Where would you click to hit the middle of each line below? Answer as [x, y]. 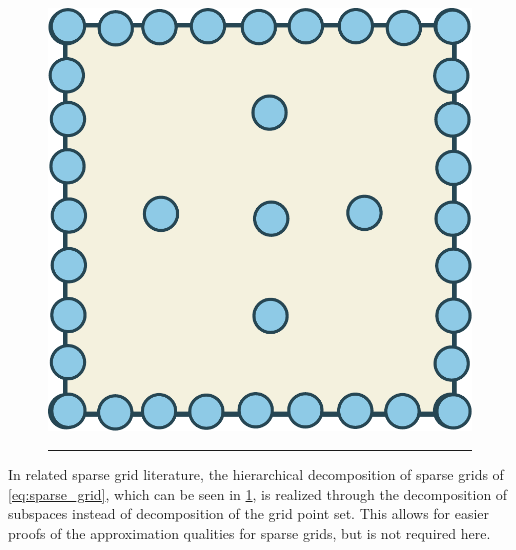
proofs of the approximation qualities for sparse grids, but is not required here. [249, 532]
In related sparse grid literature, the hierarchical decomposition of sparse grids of [256, 474]
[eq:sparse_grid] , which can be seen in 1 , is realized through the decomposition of [258, 493]
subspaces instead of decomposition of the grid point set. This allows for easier [249, 513]
